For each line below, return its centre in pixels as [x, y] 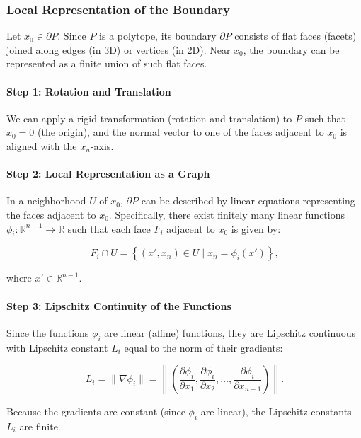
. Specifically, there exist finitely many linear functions [227, 214]
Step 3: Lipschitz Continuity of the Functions [119, 305]
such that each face [109, 228]
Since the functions [48, 332]
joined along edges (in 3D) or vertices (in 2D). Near [119, 49]
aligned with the [42, 145]
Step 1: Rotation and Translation [89, 91]
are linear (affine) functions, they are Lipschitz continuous [230, 332]
